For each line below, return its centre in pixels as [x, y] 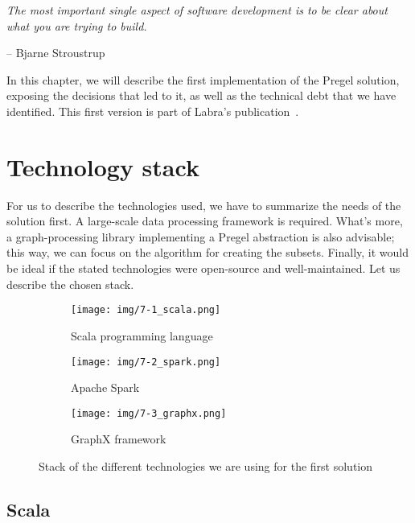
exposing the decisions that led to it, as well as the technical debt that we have [201, 95]
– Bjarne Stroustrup [56, 53]
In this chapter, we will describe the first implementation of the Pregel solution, [203, 79]
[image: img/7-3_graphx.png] [149, 413]
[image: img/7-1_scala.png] [146, 310]
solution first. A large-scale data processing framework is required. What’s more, [205, 221]
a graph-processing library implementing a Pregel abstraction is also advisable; [201, 236]
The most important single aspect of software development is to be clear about [197, 10]
